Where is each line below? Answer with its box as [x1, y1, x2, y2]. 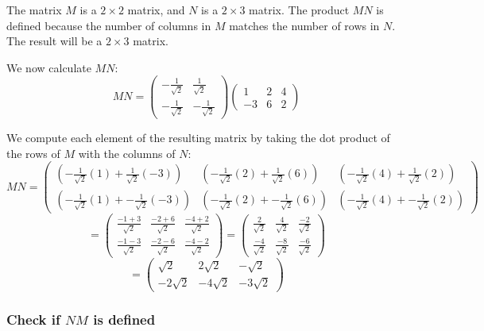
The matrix [6, 2, 62, 17]
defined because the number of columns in [6, 17, 211, 33]
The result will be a [6, 33, 103, 49]
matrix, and [127, 2, 185, 17]
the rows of [6, 144, 60, 161]
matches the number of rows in [229, 17, 380, 33]
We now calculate [6, 59, 91, 75]
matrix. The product [249, 2, 350, 17]
